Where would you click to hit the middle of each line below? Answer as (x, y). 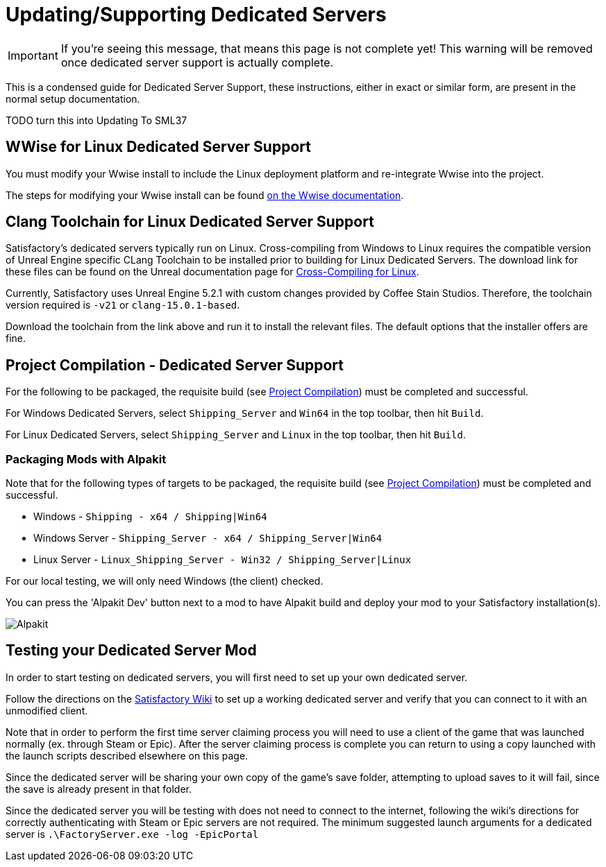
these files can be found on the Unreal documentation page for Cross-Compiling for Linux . (212, 272)
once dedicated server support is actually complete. (197, 62)
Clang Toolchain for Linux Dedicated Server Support (190, 222)
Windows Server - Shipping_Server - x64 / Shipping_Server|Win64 (208, 538)
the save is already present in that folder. (99, 789)
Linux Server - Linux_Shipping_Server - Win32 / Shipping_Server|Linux (222, 560)
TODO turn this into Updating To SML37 (96, 120)
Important (33, 55)
